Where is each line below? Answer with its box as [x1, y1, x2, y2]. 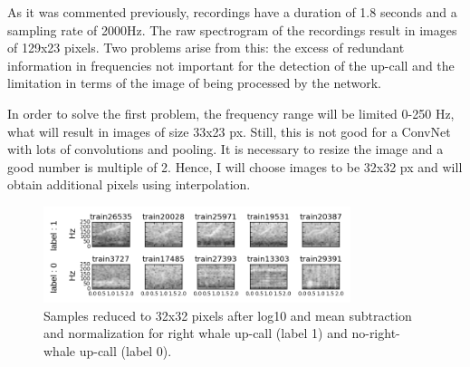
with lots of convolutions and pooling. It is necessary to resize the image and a [7, 140, 444, 159]
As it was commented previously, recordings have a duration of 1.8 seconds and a [7, 3, 457, 21]
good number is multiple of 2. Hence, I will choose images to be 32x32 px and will [7, 157, 463, 176]
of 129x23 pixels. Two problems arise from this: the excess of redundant [7, 38, 405, 57]
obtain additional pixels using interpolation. [7, 175, 251, 194]
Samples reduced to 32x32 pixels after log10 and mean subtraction [43, 305, 412, 324]
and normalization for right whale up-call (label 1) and [43, 324, 348, 343]
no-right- [351, 324, 400, 343]
